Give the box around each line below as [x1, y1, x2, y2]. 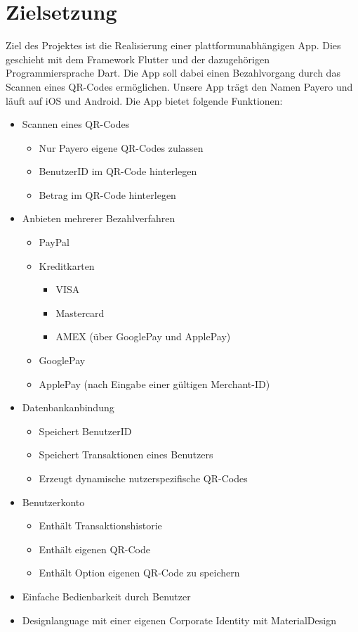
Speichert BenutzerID [39, 423, 132, 438]
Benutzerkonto [22, 494, 85, 509]
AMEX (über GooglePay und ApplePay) [55, 329, 231, 344]
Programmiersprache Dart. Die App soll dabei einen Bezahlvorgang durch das [6, 65, 340, 80]
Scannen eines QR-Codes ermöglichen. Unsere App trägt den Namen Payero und [6, 79, 353, 93]
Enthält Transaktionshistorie [39, 518, 162, 533]
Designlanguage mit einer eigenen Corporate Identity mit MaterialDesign [22, 612, 336, 627]
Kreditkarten [39, 258, 95, 273]
